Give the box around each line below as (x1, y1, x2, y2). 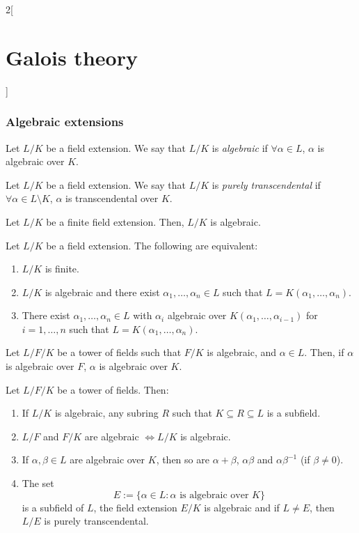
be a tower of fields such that (57, 345, 182, 360)
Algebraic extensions (6, 113, 124, 130)
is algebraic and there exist (45, 284, 160, 299)
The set (22, 476, 54, 490)
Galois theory (6, 43, 138, 71)
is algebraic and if (204, 500, 280, 514)
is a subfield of (22, 500, 84, 514)
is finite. (45, 261, 79, 276)
